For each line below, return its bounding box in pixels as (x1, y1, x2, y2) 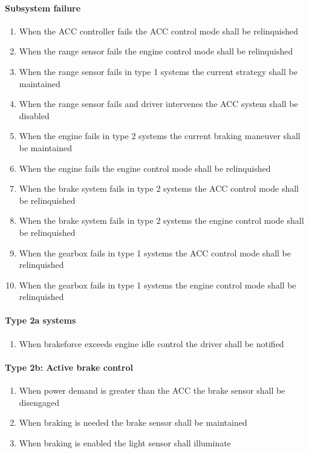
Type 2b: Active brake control (5, 360, 133, 373)
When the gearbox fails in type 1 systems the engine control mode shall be (19, 278, 296, 291)
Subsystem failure (5, 1, 81, 14)
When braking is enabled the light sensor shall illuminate (19, 436, 231, 449)
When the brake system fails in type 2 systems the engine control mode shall (19, 214, 304, 227)
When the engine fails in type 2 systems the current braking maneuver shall (19, 129, 301, 142)
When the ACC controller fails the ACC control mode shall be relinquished (19, 24, 299, 37)
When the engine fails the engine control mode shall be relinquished (19, 161, 271, 174)
